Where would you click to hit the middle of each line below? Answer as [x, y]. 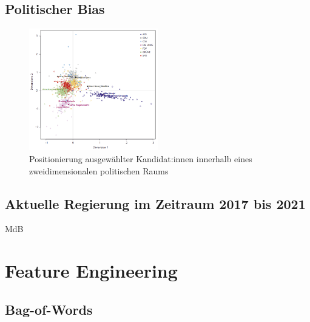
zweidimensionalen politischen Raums [99, 170]
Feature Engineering [91, 271]
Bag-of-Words [49, 309]
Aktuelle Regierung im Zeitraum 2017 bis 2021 [155, 203]
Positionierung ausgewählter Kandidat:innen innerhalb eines [141, 158]
